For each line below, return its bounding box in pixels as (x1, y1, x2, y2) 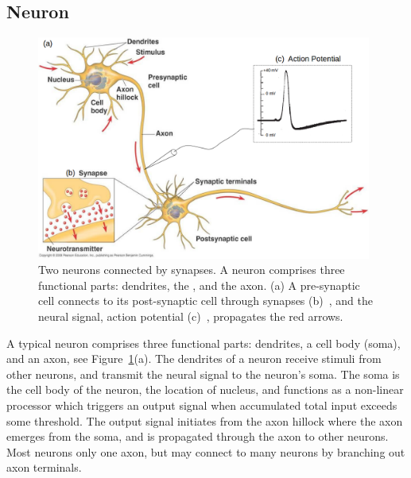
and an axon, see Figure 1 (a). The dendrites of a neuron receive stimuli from (6, 350, 382, 367)
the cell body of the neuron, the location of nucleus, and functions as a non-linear (6, 381, 404, 398)
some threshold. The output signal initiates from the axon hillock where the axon (6, 412, 403, 429)
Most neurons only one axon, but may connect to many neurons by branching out (6, 443, 405, 460)
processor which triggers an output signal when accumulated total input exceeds (6, 396, 397, 413)
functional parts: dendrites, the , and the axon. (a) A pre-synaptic (38, 276, 360, 293)
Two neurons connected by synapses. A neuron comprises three (38, 261, 345, 278)
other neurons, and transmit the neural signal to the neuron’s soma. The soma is (6, 365, 400, 382)
